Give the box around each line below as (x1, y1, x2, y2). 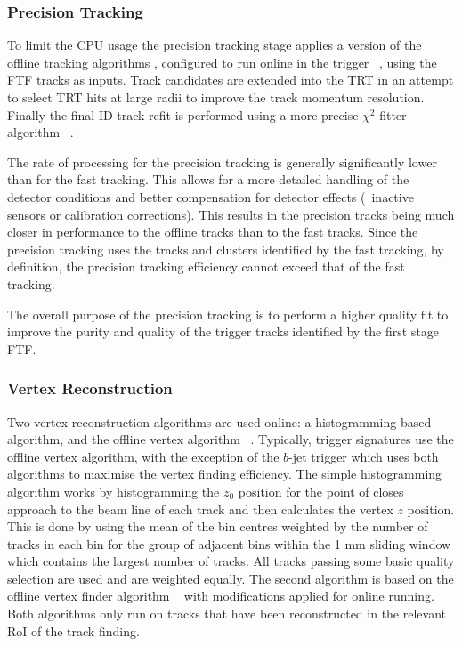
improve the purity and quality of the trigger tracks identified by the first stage (7, 322, 440, 341)
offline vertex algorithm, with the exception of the (7, 447, 280, 465)
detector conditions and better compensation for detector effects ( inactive (7, 187, 414, 206)
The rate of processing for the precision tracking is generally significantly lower (7, 152, 437, 171)
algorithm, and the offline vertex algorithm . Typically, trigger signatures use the (7, 430, 454, 448)
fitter (379, 105, 407, 124)
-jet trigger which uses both (288, 447, 439, 465)
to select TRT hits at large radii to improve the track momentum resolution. (7, 88, 425, 106)
